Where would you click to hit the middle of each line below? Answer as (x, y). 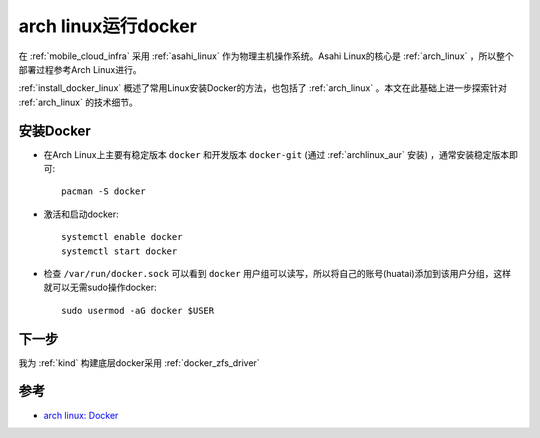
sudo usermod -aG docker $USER (138, 310)
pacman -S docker (103, 191)
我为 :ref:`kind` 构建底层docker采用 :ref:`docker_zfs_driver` (139, 362)
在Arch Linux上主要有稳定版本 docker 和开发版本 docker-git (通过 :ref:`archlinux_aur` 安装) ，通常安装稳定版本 (276, 154)
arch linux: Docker (81, 415)
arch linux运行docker (107, 26)
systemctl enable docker (122, 237)
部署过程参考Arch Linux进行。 (80, 69)
